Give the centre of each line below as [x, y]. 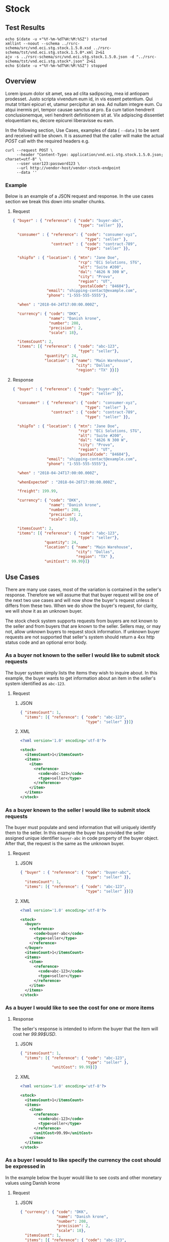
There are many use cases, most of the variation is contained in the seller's [83, 589]
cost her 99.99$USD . [35, 1034]
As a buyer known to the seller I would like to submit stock [78, 810]
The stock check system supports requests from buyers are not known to [81, 621]
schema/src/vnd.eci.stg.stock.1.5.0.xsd [48, 48]
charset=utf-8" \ [23, 159]
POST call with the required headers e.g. [47, 141]
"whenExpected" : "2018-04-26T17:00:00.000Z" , [67, 482]
